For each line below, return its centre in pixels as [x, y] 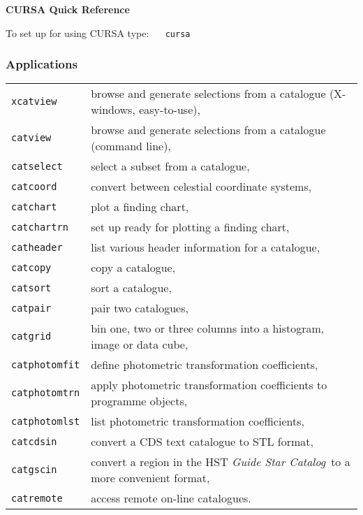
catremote [37, 498]
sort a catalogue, [131, 288]
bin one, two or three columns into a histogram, [208, 328]
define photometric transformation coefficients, [205, 365]
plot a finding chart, [140, 207]
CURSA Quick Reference [68, 9]
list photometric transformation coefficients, [198, 421]
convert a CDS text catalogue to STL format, [202, 442]
